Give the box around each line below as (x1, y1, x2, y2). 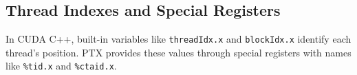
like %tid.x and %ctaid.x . (6, 58, 117, 73)
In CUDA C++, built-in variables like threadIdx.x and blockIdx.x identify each (6, 32, 351, 46)
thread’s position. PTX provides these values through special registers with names (6, 45, 351, 59)
